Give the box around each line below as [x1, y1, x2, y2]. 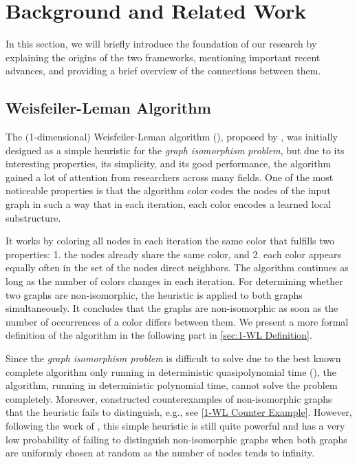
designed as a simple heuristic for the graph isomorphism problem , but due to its [6, 143, 345, 157]
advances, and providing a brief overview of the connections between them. [6, 63, 321, 78]
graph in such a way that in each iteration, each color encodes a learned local [6, 197, 332, 211]
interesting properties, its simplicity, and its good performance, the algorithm [6, 156, 332, 171]
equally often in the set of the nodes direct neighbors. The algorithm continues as [6, 260, 349, 275]
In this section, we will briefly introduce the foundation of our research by [6, 36, 317, 51]
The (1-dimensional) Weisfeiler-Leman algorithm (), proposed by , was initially [6, 129, 338, 144]
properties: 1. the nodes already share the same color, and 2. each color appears [6, 246, 341, 261]
